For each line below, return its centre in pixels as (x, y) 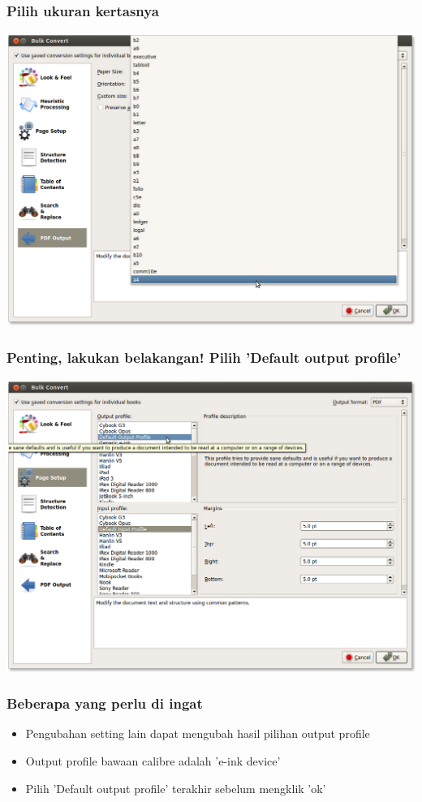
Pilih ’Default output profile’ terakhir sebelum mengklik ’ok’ (176, 788)
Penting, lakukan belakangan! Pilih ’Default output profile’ (204, 357)
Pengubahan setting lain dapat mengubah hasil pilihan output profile (198, 733)
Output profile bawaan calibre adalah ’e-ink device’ (153, 761)
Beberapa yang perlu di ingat (105, 703)
